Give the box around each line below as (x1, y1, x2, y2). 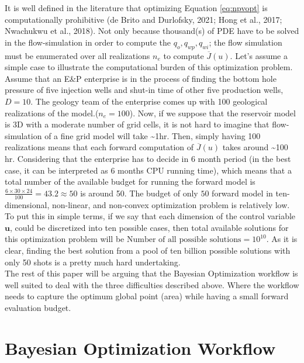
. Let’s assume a (230, 49, 288, 61)
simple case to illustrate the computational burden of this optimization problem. (5, 61, 293, 73)
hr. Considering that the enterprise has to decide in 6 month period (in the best (5, 152, 291, 164)
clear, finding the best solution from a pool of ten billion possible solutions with (5, 244, 291, 256)
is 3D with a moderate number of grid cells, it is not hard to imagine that (5, 118, 270, 130)
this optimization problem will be (5, 233, 125, 245)
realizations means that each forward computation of (5, 141, 194, 153)
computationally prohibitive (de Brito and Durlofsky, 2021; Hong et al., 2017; (5, 13, 282, 25)
